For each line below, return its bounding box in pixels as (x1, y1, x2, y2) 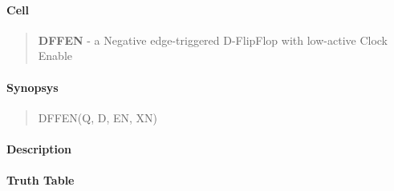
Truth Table (6, 172, 75, 189)
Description (6, 140, 72, 157)
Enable (38, 47, 73, 64)
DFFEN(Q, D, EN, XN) (38, 109, 157, 125)
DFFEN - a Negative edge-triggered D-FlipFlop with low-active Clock (38, 31, 388, 48)
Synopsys (6, 78, 59, 95)
